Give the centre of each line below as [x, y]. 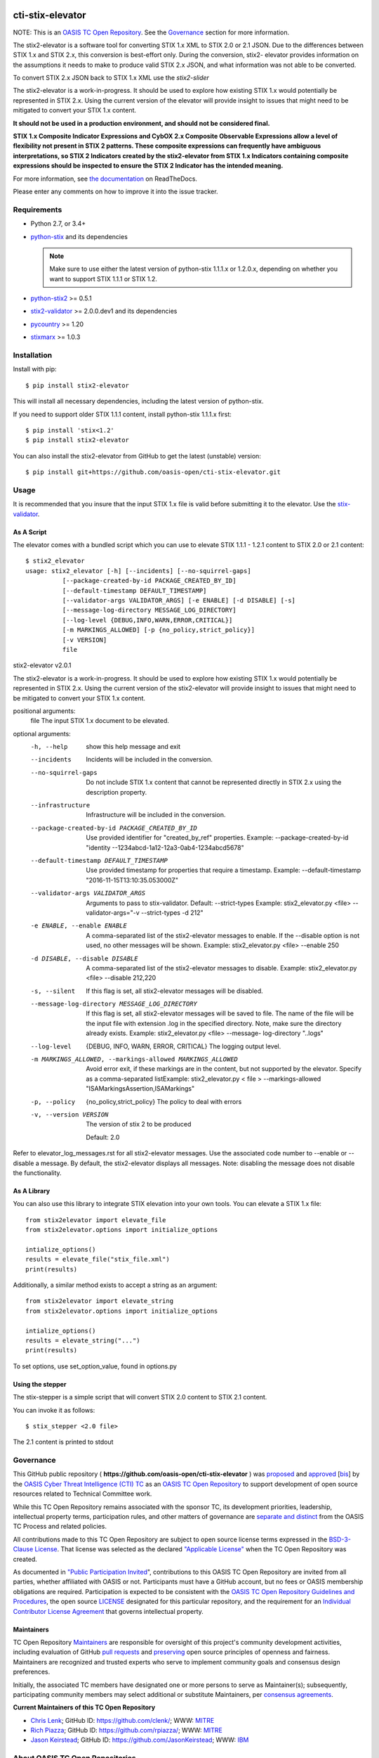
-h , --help [49, 747]
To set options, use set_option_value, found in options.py [95, 1366]
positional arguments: [44, 711]
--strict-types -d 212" [172, 912]
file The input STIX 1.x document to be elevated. [100, 721]
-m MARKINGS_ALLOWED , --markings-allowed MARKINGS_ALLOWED [134, 1059]
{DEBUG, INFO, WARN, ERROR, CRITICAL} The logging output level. [184, 1046]
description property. [117, 792]
